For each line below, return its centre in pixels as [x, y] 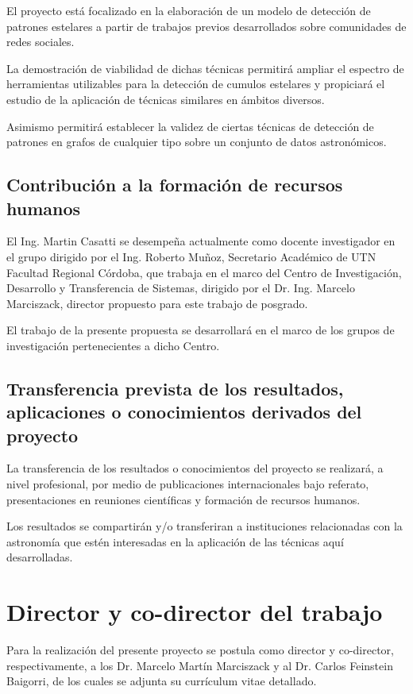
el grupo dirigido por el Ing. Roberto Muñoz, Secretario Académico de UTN [191, 256]
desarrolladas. [40, 557]
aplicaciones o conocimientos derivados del [184, 412]
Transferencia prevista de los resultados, [175, 388]
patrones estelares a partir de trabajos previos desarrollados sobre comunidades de [206, 26]
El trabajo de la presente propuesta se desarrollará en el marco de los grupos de [201, 330]
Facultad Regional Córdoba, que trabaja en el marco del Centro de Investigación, [204, 272]
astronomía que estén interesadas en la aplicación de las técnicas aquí [175, 541]
